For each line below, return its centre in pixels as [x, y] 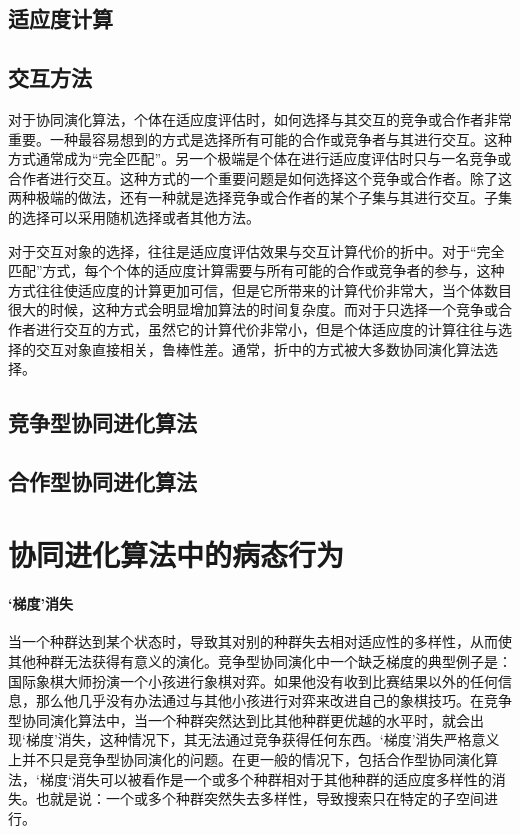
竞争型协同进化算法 [102, 422]
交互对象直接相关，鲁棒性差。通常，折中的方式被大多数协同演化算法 [259, 348]
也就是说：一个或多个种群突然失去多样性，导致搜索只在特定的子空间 [259, 798]
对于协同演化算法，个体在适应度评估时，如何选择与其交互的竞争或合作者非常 [260, 118]
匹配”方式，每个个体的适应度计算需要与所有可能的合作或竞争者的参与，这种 [256, 270]
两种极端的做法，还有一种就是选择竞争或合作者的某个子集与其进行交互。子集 [260, 197]
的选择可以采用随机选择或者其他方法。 [134, 216]
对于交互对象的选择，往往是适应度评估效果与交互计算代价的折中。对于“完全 [256, 250]
